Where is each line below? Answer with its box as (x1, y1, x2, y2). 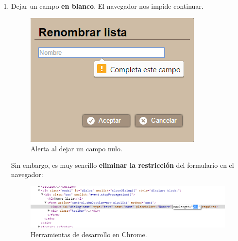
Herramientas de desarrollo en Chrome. (30, 229, 147, 239)
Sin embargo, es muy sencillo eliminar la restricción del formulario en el (11, 160, 234, 170)
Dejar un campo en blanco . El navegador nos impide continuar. (11, 1, 204, 11)
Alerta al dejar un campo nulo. (30, 144, 122, 154)
